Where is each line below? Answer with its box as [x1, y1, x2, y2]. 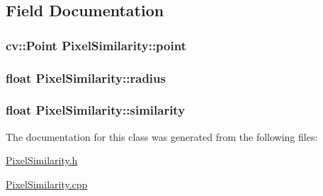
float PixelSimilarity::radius [6, 69, 166, 86]
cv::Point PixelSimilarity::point [6, 36, 186, 54]
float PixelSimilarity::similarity [6, 101, 186, 119]
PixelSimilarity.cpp [6, 176, 88, 191]
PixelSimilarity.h [6, 153, 78, 168]
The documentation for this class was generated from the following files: [6, 129, 318, 144]
